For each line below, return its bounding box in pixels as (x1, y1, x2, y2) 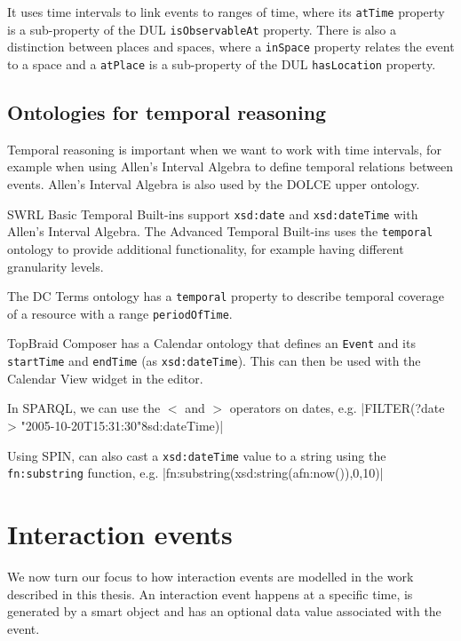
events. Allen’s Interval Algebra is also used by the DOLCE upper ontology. (7, 175, 420, 194)
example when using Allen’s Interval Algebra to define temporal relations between (7, 157, 454, 176)
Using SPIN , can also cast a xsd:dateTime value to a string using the (7, 446, 386, 464)
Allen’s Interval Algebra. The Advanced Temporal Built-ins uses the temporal (7, 222, 433, 241)
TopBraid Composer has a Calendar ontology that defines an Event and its (7, 334, 416, 352)
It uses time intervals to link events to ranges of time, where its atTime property (7, 3, 445, 20)
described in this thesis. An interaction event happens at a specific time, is (7, 584, 413, 603)
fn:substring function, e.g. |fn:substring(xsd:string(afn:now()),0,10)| (7, 463, 384, 482)
